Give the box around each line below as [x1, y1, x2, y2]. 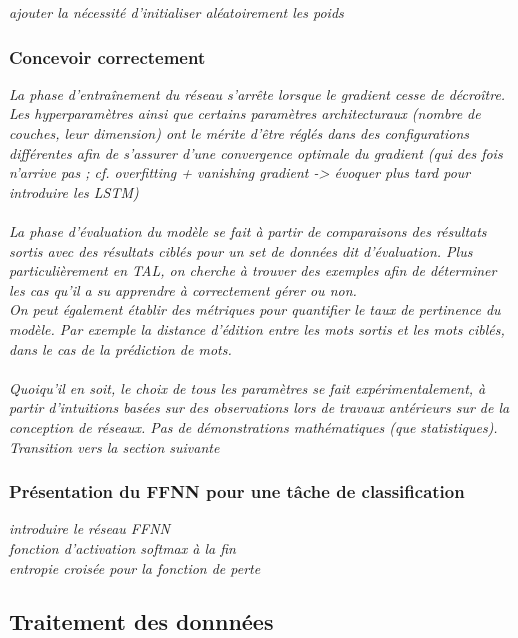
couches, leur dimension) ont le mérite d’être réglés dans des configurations [9, 123, 470, 143]
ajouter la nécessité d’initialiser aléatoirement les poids [9, 2, 344, 22]
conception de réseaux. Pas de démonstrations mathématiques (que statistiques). [9, 416, 498, 437]
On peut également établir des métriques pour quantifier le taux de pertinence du [9, 299, 501, 320]
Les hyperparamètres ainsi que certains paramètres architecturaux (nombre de [9, 103, 481, 124]
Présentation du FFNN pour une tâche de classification [9, 479, 465, 504]
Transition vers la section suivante [9, 436, 220, 457]
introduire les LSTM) [9, 181, 139, 202]
